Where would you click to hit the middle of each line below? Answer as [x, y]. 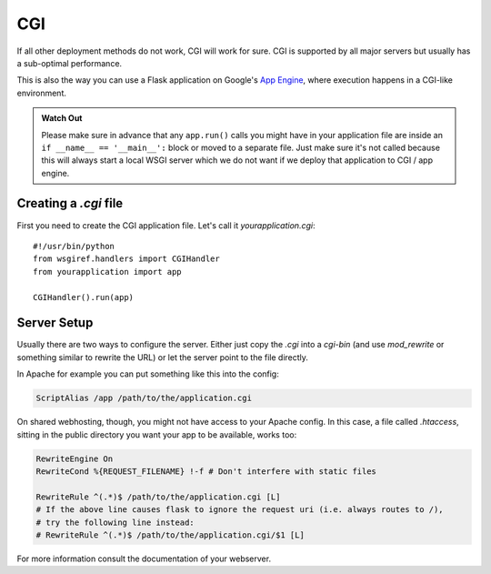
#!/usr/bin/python [74, 246]
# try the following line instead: [115, 522]
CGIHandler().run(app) [84, 297]
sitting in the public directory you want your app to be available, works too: [157, 434]
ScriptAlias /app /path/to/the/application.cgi [144, 398]
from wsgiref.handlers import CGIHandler [126, 259]
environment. [42, 93]
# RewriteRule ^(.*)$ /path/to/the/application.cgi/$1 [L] [170, 535]
